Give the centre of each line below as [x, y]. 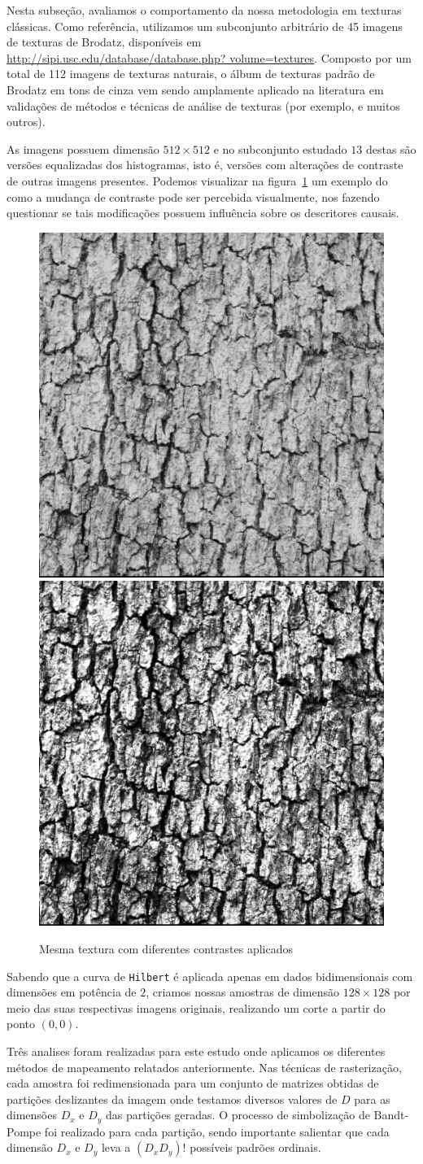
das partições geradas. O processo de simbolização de [238, 1115]
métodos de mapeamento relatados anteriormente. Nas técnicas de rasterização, [204, 1067]
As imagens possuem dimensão [83, 148]
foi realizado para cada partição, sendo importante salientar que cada [217, 1131]
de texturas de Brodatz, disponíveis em [104, 42]
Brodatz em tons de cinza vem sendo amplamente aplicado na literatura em [195, 89]
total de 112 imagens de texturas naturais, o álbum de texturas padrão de [191, 74]
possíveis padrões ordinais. [255, 1147]
